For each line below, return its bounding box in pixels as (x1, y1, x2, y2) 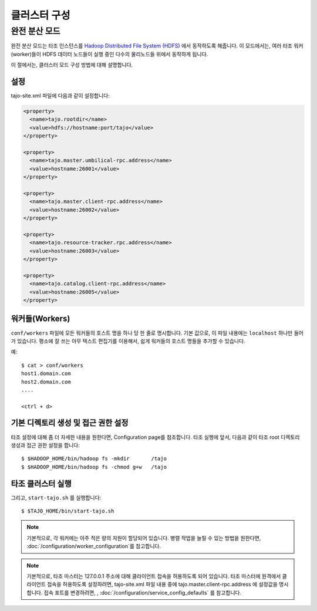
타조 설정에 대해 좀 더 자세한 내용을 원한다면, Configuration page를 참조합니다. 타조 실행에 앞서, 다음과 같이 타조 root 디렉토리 (11, 433, 300, 440)
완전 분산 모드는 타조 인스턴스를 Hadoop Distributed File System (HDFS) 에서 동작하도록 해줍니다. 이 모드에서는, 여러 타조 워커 (11, 42, 303, 49)
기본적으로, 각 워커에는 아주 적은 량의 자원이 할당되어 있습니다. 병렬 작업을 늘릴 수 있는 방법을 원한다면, (26, 534, 261, 541)
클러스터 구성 (11, 9, 70, 22)
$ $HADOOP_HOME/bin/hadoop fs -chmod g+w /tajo (21, 464, 167, 470)
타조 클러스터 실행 (11, 478, 72, 488)
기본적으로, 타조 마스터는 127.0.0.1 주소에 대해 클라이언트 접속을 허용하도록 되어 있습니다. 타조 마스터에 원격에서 (26, 573, 281, 579)
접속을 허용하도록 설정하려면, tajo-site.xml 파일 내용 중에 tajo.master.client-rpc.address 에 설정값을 (47, 581, 278, 588)
